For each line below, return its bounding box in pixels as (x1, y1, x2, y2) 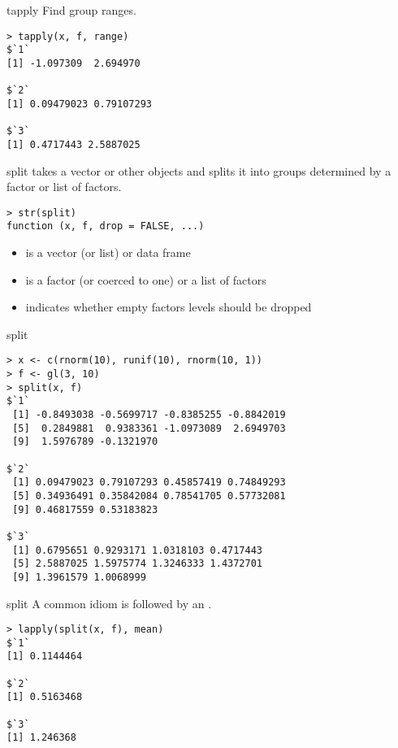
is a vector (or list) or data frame (25, 244, 191, 260)
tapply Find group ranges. (6, 2, 136, 18)
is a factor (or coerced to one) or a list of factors (25, 271, 266, 288)
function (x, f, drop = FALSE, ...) (6, 220, 205, 233)
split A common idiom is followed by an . (6, 594, 212, 611)
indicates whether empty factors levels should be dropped (25, 298, 312, 315)
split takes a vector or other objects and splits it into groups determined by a (6, 162, 392, 179)
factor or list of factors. (6, 178, 122, 195)
